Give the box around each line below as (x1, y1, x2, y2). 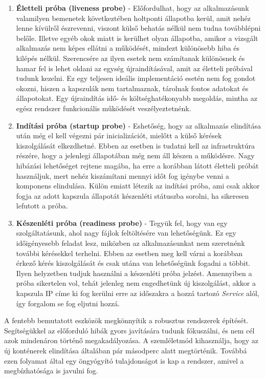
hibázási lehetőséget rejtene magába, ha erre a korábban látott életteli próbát (16, 160, 259, 171)
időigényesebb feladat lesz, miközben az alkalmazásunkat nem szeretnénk (16, 238, 245, 248)
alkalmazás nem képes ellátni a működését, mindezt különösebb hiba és (16, 43, 240, 53)
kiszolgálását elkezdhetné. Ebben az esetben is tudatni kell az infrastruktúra (16, 140, 255, 151)
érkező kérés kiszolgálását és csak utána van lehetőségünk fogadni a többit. (16, 258, 251, 268)
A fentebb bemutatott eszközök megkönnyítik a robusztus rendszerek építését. (4, 315, 249, 326)
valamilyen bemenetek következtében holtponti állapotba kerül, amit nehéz (16, 12, 251, 23)
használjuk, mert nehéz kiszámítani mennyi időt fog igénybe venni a (16, 170, 229, 181)
